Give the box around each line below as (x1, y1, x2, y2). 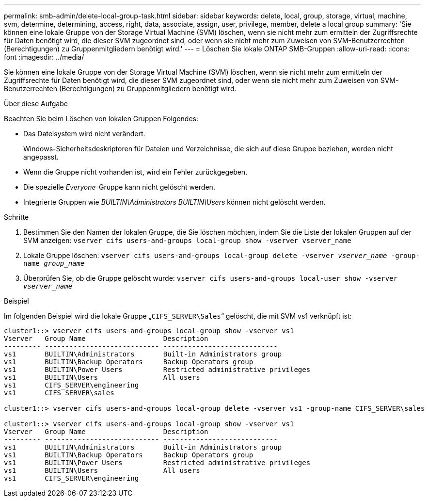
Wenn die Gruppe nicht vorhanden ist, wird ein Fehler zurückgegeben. (23, 168, 248, 176)
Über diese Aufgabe (4, 99, 68, 108)
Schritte (4, 213, 29, 221)
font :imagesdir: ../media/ (4, 53, 84, 61)
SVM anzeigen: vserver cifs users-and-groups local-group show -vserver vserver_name (23, 236, 351, 244)
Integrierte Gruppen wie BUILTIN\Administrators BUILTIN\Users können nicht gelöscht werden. (23, 198, 326, 206)
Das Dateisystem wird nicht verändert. (23, 129, 145, 138)
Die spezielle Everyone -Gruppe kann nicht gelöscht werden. (23, 183, 215, 191)
